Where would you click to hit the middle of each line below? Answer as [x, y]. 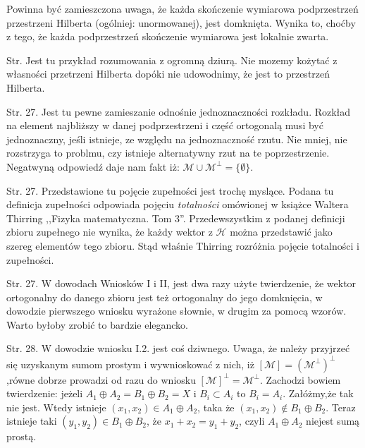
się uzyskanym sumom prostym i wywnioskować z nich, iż [130, 364]
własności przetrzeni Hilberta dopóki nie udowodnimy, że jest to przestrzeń [168, 74]
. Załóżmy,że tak [318, 393]
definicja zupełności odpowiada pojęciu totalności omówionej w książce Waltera [178, 204]
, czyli [252, 421]
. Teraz [341, 407]
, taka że [216, 407]
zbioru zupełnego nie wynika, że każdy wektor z [110, 232]
